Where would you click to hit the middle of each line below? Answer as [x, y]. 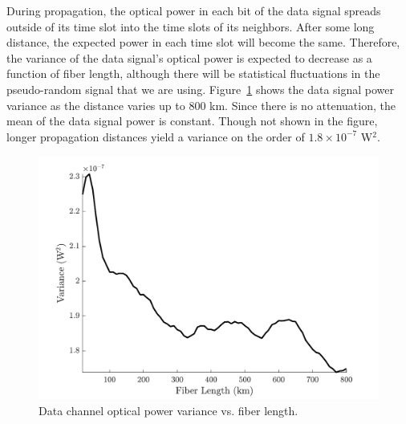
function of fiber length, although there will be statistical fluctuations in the [193, 73]
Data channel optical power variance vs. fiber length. [168, 410]
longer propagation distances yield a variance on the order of [156, 136]
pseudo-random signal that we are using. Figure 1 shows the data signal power [201, 89]
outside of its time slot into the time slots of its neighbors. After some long [191, 26]
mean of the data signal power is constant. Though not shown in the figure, [192, 121]
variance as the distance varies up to [96, 105]
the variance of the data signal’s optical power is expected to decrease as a [189, 57]
